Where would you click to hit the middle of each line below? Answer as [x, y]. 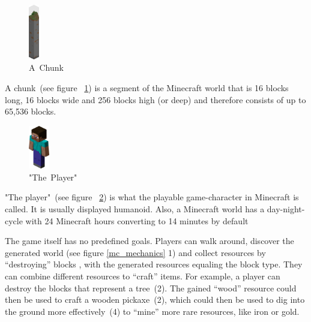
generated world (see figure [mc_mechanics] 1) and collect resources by [135, 252]
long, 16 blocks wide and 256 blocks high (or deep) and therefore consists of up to [155, 99]
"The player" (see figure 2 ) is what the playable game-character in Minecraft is [152, 197]
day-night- [286, 208]
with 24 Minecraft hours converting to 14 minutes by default [137, 220]
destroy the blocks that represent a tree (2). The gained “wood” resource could [151, 288]
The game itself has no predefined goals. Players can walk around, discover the [149, 241]
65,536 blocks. [31, 111]
